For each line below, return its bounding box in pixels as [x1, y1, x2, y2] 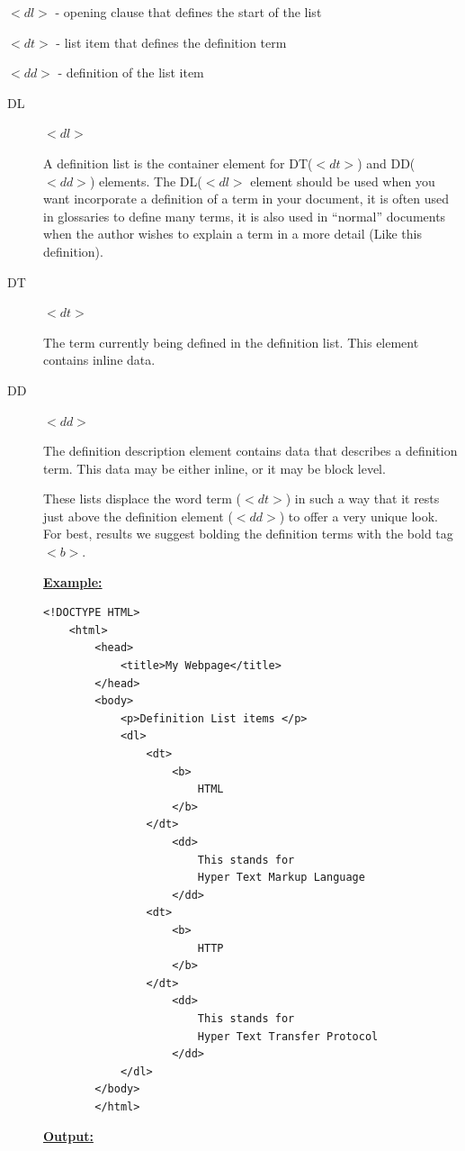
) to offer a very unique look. [279, 506, 438, 525]
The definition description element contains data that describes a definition [43, 441, 458, 460]
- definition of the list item [58, 63, 204, 82]
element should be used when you [250, 171, 435, 190]
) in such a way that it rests [285, 489, 440, 508]
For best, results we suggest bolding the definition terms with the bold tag [43, 524, 453, 543]
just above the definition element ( [43, 506, 233, 525]
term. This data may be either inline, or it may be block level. [43, 458, 386, 477]
